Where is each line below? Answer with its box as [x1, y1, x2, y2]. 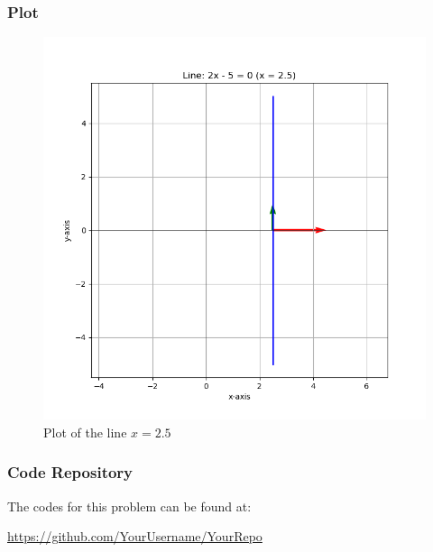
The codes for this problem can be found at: [7, 496, 252, 515]
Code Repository [7, 461, 134, 483]
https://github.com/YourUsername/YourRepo [7, 527, 263, 546]
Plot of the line [43, 422, 127, 441]
